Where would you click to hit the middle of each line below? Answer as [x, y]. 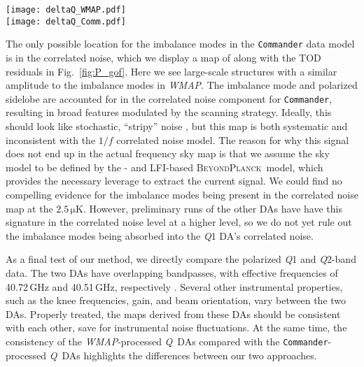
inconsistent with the [51, 139]
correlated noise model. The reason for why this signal [233, 139]
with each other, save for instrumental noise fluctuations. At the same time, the [176, 328]
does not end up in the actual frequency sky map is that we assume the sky [168, 153]
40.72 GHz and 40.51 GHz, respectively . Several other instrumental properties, [174, 286]
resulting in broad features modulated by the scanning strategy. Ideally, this [169, 112]
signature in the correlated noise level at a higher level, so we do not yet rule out [179, 222]
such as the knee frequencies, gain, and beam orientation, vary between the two [176, 300]
